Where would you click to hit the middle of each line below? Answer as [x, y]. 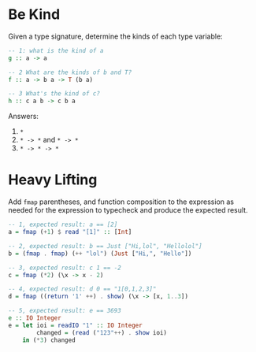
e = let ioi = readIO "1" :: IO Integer [76, 325]
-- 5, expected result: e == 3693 [65, 311]
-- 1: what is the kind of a [56, 50]
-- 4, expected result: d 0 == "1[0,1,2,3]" [82, 289]
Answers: [24, 117]
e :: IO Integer [35, 318]
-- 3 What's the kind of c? [54, 94]
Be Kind [34, 15]
